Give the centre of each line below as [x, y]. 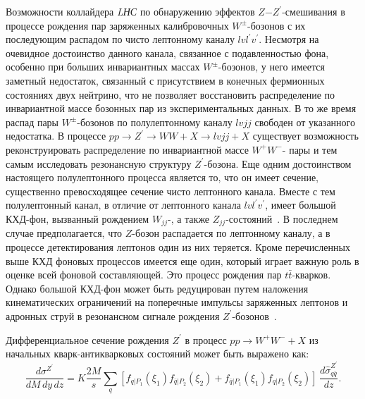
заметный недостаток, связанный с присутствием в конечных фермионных [165, 80]
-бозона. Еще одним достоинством [278, 163]
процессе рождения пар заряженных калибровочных [117, 25]
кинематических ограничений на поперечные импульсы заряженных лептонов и [177, 302]
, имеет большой [301, 205]
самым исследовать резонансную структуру [99, 163]
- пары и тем [310, 149]
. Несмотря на [289, 39]
